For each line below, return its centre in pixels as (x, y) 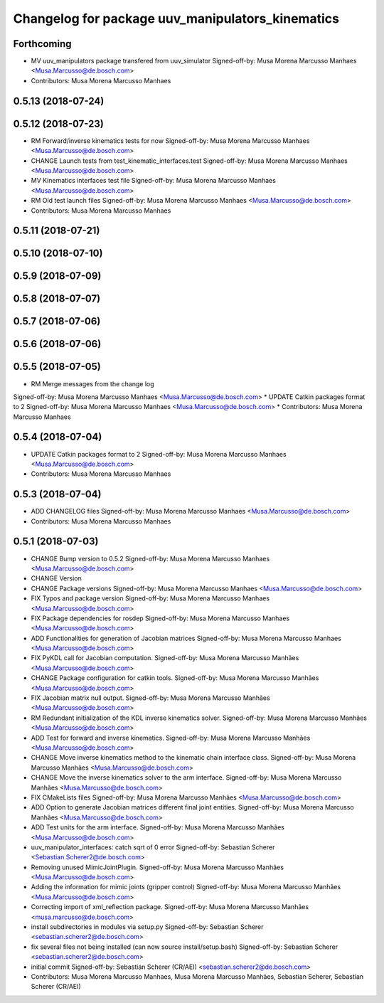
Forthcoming (42, 44)
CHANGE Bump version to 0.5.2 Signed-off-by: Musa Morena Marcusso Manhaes (150, 558)
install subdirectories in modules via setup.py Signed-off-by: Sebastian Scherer (147, 927)
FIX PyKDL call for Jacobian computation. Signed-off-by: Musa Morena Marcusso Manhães (165, 658)
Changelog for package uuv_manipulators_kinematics (176, 18)
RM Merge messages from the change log (92, 383)
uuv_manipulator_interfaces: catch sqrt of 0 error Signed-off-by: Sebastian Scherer (153, 847)
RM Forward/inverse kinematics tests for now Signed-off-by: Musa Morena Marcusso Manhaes (170, 140)
